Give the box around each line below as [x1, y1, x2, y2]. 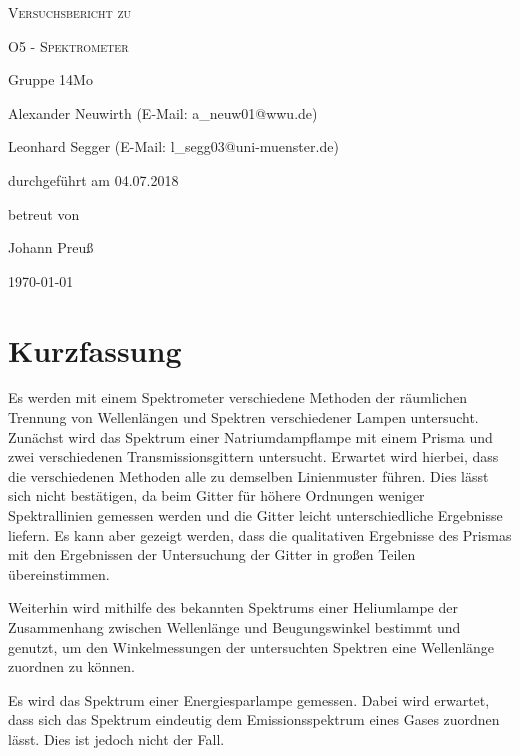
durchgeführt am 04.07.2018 [8, 169, 179, 190]
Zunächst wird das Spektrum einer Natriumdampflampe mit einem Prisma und [8, 426, 493, 447]
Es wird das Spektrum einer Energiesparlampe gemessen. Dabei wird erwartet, [8, 689, 490, 710]
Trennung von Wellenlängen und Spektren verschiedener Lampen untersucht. [8, 407, 479, 428]
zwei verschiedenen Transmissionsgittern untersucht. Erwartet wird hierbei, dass [8, 446, 499, 467]
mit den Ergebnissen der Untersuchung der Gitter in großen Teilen [8, 544, 416, 565]
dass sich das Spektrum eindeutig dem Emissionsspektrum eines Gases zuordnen [8, 709, 500, 730]
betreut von [8, 203, 80, 224]
